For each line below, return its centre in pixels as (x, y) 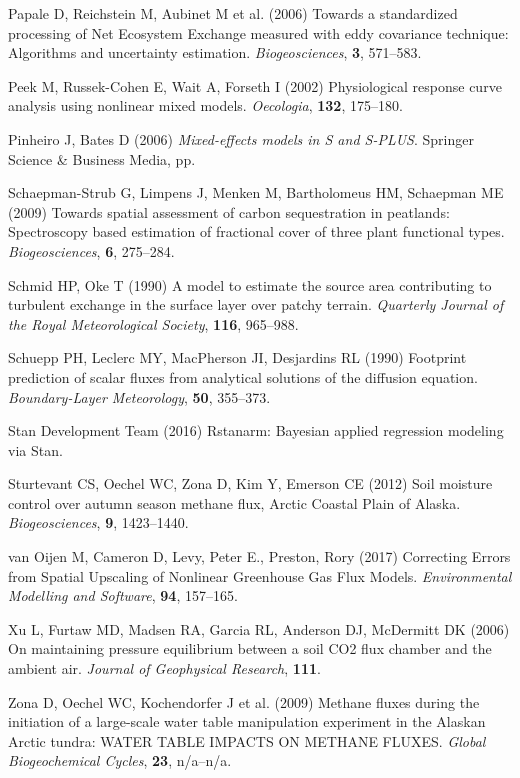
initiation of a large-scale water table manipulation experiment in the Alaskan (247, 721)
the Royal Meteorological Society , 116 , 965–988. (153, 323)
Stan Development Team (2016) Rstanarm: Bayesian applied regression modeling (256, 430)
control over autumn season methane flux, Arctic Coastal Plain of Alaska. (234, 502)
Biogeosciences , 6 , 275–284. (91, 250)
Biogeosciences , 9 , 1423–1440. (98, 522)
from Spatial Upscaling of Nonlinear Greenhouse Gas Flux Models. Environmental (260, 575)
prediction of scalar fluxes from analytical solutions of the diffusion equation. (243, 376)
